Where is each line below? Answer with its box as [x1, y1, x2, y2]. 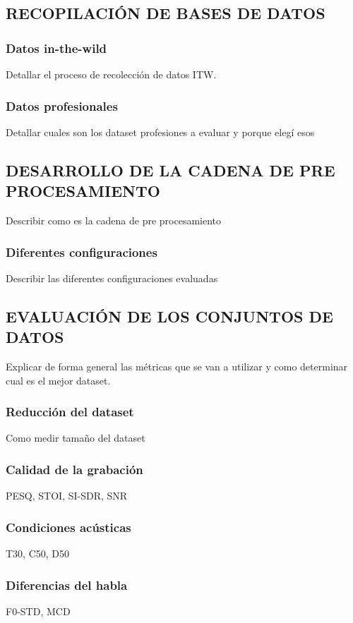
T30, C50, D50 [6, 546, 70, 561]
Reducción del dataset [6, 403, 134, 421]
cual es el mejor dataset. [6, 373, 111, 387]
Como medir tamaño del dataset [6, 430, 145, 445]
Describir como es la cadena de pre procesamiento [6, 213, 222, 227]
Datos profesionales [6, 97, 118, 114]
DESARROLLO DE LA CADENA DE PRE [6, 159, 335, 181]
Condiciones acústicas [6, 518, 131, 536]
